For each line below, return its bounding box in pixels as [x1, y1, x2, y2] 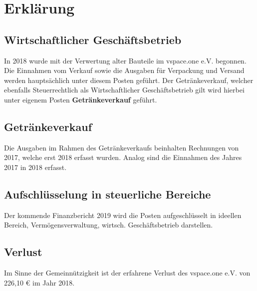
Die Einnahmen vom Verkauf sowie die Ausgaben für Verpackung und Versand [4, 65, 245, 75]
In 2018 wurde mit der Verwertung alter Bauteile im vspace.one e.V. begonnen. [4, 55, 247, 65]
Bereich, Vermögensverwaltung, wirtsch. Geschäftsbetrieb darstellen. [4, 219, 213, 230]
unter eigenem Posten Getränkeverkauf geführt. [4, 94, 157, 104]
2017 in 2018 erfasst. [4, 161, 67, 172]
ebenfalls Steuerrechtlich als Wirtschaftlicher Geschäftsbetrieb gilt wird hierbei [4, 84, 245, 95]
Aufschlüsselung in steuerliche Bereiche [4, 186, 211, 201]
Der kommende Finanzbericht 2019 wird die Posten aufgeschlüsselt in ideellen [4, 209, 242, 220]
